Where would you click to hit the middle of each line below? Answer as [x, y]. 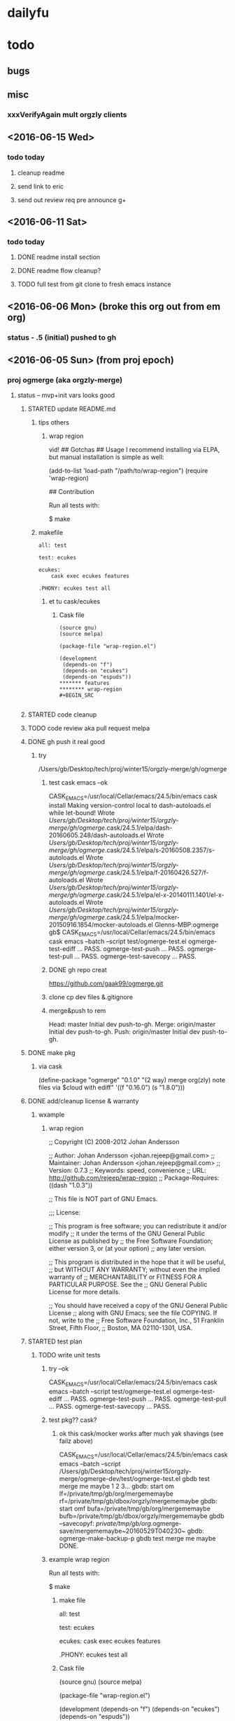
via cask [50, 1067]
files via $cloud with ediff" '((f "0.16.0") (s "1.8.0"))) [112, 1088]
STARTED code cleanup [62, 715]
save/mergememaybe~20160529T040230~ [122, 1531]
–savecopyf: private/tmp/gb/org [105, 1523]
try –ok [59, 1369]
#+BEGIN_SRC [77, 696]
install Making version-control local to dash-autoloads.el [130, 806]
